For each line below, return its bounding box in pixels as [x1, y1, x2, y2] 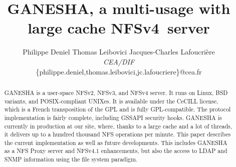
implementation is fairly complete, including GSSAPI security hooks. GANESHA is [4, 113, 222, 121]
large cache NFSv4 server [28, 17, 210, 38]
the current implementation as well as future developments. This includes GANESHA [4, 138, 227, 146]
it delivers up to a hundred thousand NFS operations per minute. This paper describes [4, 130, 231, 138]
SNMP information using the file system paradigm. [4, 155, 138, 163]
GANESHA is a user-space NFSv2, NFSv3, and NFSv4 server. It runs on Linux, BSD [4, 88, 228, 96]
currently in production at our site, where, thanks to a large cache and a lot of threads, [4, 121, 232, 130]
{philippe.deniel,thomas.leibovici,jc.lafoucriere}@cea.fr [36, 66, 202, 76]
